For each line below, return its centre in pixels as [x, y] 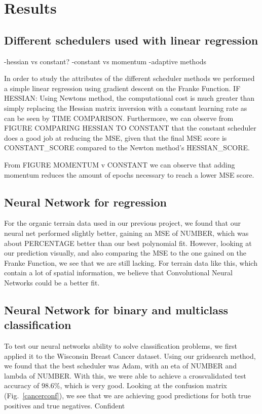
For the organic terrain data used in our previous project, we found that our [122, 223]
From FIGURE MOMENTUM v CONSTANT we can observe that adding [120, 164]
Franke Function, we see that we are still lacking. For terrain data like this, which [131, 262]
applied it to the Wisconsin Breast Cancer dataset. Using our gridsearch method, [130, 356]
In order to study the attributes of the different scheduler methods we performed [129, 78]
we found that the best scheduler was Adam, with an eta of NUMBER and [120, 366]
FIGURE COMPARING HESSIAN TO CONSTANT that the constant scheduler [130, 128]
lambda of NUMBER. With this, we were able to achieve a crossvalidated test [125, 375]
